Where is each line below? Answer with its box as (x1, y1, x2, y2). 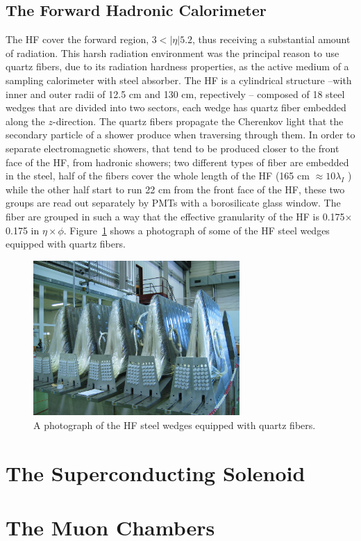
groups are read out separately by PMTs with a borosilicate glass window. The (6, 195, 341, 210)
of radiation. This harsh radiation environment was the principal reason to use (6, 45, 339, 60)
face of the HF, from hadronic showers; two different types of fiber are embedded (6, 154, 349, 169)
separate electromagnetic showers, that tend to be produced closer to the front (6, 140, 339, 155)
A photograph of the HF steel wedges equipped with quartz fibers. (33, 417, 316, 432)
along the (6, 113, 45, 128)
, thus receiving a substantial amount (192, 32, 351, 47)
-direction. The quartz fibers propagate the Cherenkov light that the (52, 113, 344, 128)
